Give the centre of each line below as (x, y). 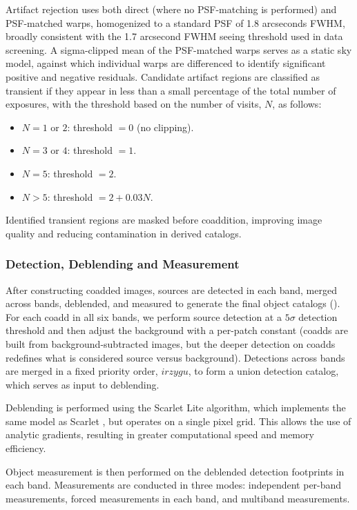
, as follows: (297, 104)
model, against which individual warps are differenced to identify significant (166, 63)
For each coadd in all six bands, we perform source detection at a (144, 316)
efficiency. (26, 448)
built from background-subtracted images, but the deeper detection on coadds (171, 343)
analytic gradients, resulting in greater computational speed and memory (160, 434)
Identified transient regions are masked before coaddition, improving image (164, 220)
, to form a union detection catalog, (263, 371)
